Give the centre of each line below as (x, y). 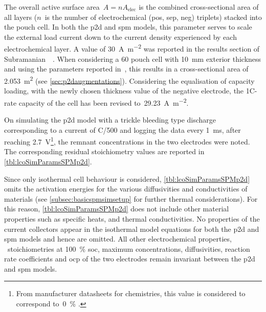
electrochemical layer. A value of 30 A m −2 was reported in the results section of (132, 48)
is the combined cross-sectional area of (199, 7)
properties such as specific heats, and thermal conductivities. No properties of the (132, 218)
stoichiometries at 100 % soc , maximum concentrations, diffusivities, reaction (129, 248)
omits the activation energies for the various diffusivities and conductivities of (126, 189)
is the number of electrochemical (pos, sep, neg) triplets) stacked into (153, 17)
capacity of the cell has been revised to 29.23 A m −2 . (104, 102)
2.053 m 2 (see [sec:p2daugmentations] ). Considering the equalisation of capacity (129, 80)
